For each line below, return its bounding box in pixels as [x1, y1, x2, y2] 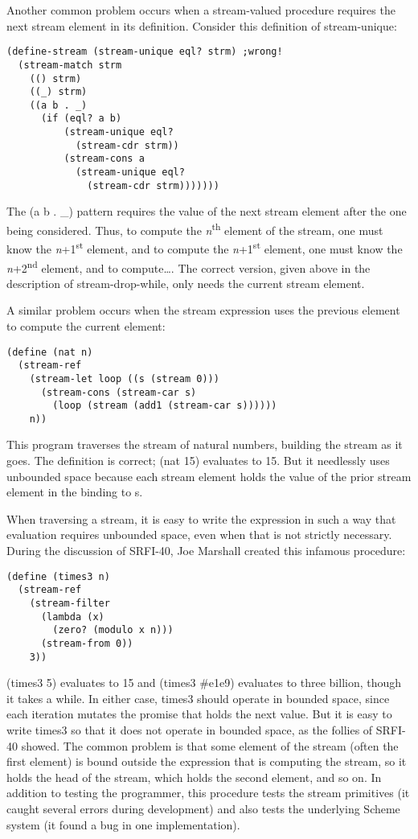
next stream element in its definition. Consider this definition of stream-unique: [6, 17, 397, 34]
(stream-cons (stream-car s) [40, 386, 197, 398]
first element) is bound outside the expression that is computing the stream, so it [6, 753, 407, 770]
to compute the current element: [6, 317, 166, 334]
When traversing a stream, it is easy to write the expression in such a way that [6, 510, 396, 527]
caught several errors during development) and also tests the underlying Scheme [6, 800, 400, 816]
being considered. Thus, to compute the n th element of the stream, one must [6, 220, 383, 238]
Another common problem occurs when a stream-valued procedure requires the [6, 2, 395, 18]
